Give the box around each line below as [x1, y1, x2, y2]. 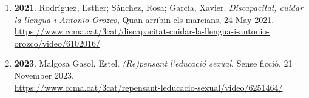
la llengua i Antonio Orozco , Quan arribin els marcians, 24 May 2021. [14, 13, 274, 25]
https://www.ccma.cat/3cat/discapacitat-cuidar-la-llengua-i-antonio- [14, 25, 270, 38]
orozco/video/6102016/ [14, 36, 101, 49]
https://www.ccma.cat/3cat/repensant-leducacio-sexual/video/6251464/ [14, 80, 283, 93]
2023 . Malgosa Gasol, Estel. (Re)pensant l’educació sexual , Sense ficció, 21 [14, 57, 293, 70]
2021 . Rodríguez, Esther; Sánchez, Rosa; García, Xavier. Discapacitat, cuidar [14, 1, 304, 13]
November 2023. [14, 68, 74, 81]
